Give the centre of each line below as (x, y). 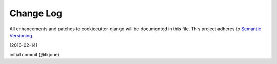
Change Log (36, 13)
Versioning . (22, 35)
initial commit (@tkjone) (35, 54)
